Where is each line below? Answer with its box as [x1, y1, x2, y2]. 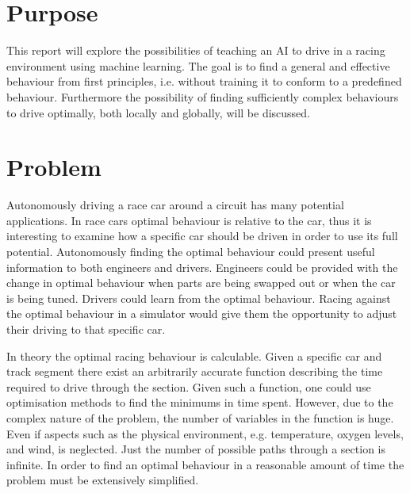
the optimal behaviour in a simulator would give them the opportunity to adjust [6, 305, 397, 322]
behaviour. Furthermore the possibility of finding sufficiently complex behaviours [6, 88, 399, 105]
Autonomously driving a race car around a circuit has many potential [6, 197, 344, 213]
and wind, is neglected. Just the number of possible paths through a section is [6, 441, 385, 457]
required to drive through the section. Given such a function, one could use [6, 378, 371, 395]
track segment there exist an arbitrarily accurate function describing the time [6, 363, 383, 380]
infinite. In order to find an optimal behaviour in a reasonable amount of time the [6, 456, 404, 472]
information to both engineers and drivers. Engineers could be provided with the [6, 258, 398, 275]
